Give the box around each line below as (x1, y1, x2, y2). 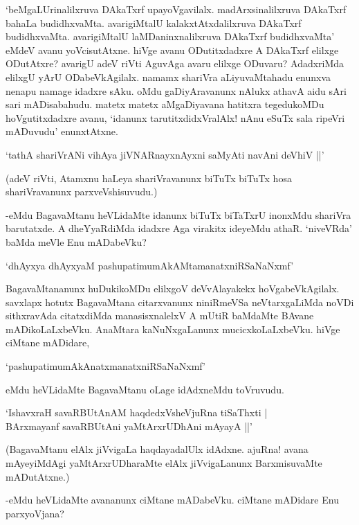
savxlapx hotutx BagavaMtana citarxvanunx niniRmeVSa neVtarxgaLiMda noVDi (6, 294, 354, 309)
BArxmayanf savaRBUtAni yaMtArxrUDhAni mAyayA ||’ (6, 418, 252, 433)
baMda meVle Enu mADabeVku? (6, 234, 147, 249)
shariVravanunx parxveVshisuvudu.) (6, 184, 158, 199)
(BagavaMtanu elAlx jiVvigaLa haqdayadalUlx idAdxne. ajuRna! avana (6, 442, 309, 456)
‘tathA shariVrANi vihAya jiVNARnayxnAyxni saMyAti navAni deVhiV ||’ (6, 147, 324, 161)
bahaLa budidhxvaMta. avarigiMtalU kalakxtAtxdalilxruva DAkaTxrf (6, 15, 302, 30)
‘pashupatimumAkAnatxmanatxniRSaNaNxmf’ (6, 359, 205, 373)
